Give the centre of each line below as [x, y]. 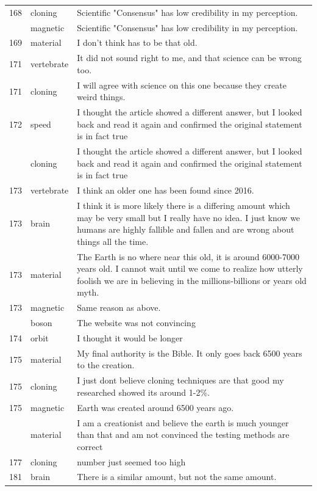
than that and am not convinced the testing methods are [183, 435]
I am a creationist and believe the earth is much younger [183, 422]
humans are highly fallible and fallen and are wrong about [186, 229]
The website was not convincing [136, 323]
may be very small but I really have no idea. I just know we [189, 217]
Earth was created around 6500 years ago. [155, 407]
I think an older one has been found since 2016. [166, 190]
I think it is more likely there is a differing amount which [183, 205]
